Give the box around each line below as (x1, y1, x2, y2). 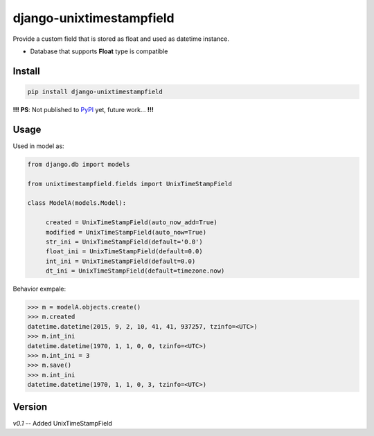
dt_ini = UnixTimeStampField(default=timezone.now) (45, 267, 225, 275)
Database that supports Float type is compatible (30, 47, 168, 55)
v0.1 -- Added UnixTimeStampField (12, 419, 112, 427)
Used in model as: (12, 142, 65, 150)
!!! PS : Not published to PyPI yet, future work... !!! (12, 105, 154, 113)
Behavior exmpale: (12, 284, 66, 293)
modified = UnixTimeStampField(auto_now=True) (45, 228, 207, 236)
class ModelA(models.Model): (27, 199, 127, 207)
